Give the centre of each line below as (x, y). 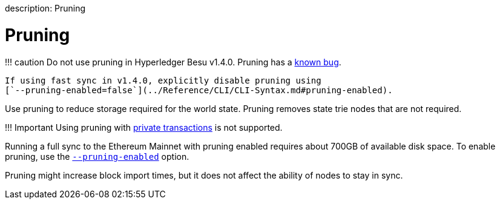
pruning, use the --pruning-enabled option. (97, 156)
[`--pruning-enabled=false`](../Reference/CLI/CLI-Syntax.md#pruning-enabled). (199, 90)
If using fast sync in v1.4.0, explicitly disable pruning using (163, 80)
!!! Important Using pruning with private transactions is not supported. (144, 127)
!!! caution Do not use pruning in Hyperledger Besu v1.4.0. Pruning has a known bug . (173, 62)
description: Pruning (45, 8)
